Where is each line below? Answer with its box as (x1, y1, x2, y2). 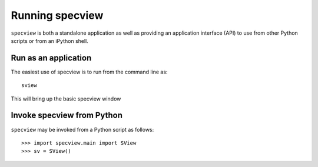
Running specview (11, 9, 104, 22)
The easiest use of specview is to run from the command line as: (11, 68, 168, 75)
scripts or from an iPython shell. (11, 37, 88, 44)
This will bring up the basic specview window (11, 95, 121, 102)
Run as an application (11, 53, 92, 63)
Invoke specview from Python (11, 111, 123, 121)
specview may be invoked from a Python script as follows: (11, 126, 154, 133)
